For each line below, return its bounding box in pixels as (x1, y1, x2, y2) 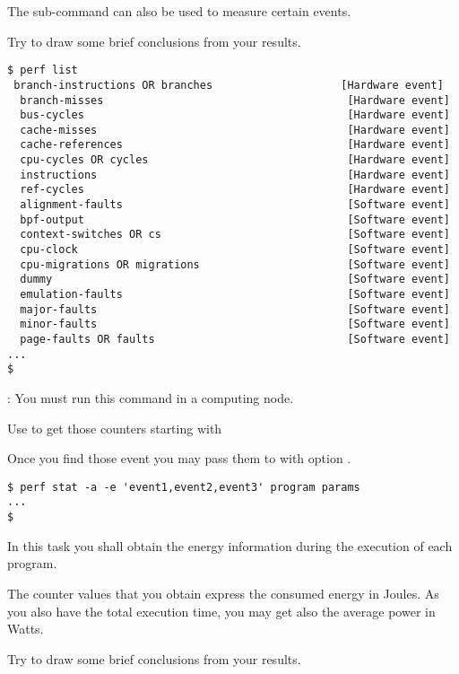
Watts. (7, 619, 44, 638)
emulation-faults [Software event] (20, 288, 450, 302)
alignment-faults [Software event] (20, 198, 450, 212)
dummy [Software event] (20, 273, 450, 286)
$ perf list (7, 64, 78, 77)
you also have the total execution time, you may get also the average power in (7, 601, 436, 620)
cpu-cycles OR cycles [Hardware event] (20, 153, 450, 167)
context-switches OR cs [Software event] (20, 228, 450, 241)
